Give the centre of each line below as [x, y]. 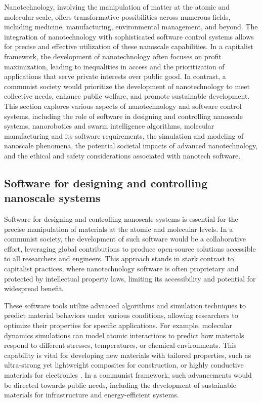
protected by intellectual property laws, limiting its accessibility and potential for [130, 278]
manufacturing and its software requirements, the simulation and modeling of [124, 135]
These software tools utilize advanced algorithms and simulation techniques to [125, 305]
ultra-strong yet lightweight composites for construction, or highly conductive [124, 365]
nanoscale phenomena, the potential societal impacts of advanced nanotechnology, [131, 146]
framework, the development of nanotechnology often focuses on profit [113, 56]
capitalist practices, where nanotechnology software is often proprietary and [121, 269]
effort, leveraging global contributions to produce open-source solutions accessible [130, 248]
